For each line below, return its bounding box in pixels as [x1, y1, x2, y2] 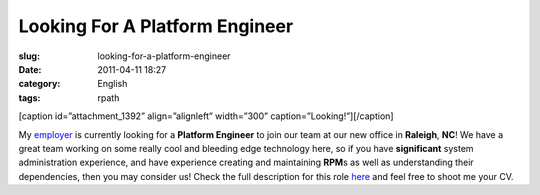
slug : [18, 50, 40, 62]
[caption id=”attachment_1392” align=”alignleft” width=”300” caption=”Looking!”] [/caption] [18, 110, 394, 122]
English [97, 78, 128, 90]
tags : [18, 91, 41, 104]
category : [18, 78, 61, 90]
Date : [18, 63, 42, 75]
